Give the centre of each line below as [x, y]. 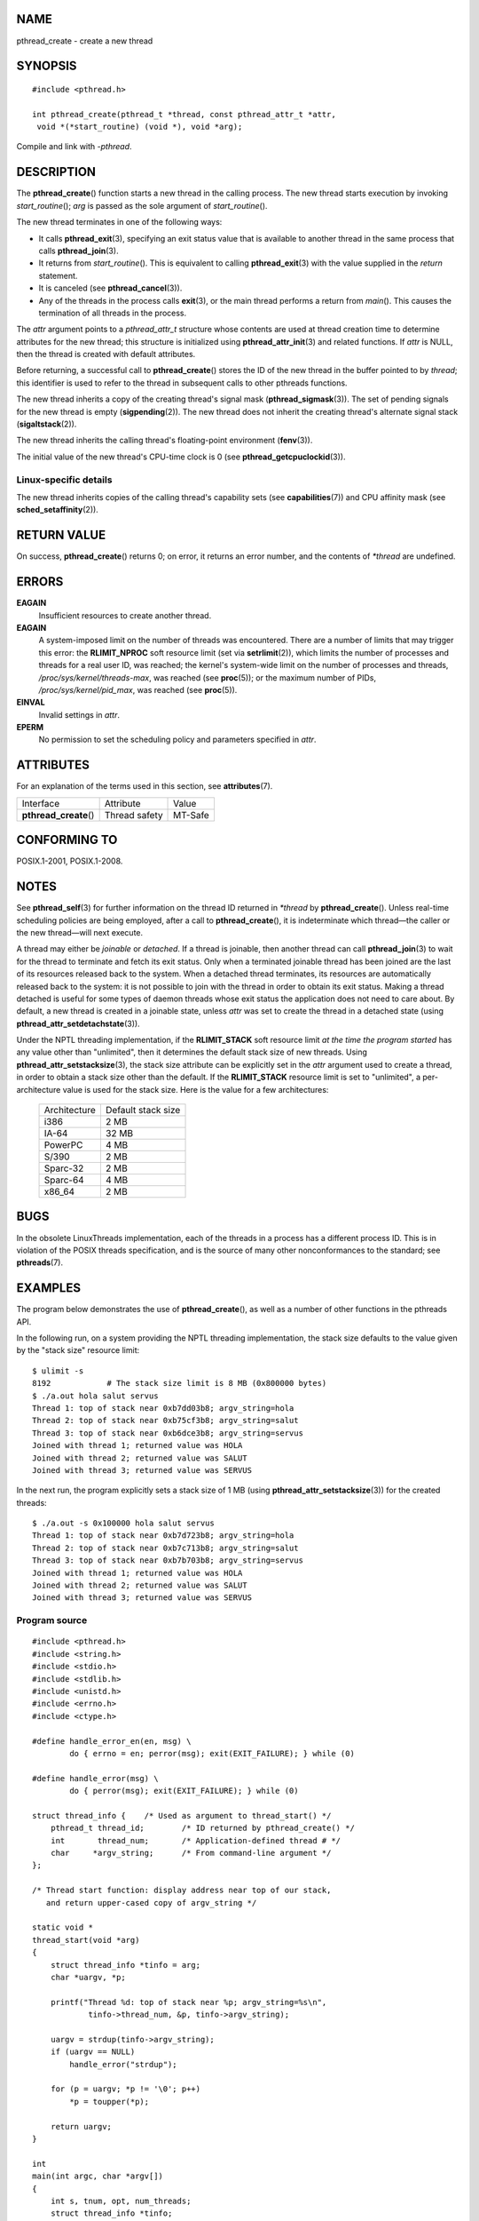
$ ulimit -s [58, 1371]
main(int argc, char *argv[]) [98, 2176]
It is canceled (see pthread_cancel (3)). [110, 288]
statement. [58, 275]
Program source [52, 1620]
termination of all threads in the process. [113, 313]
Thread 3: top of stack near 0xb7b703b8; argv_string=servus [168, 1560]
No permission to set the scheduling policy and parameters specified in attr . [177, 740]
